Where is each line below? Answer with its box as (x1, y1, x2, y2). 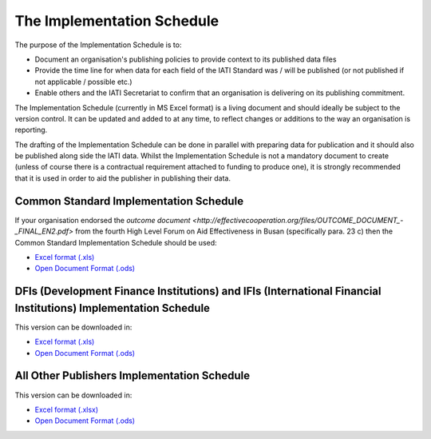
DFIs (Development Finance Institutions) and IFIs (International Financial (14, 285, 382, 298)
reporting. (14, 125, 48, 135)
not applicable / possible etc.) (34, 77, 132, 86)
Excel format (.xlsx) (34, 405, 99, 414)
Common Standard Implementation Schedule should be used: (14, 237, 217, 247)
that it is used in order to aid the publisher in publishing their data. (14, 173, 231, 183)
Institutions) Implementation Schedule (14, 301, 211, 315)
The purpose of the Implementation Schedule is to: (14, 40, 182, 50)
